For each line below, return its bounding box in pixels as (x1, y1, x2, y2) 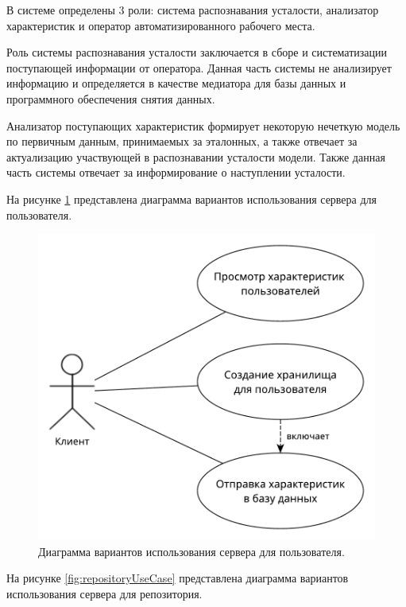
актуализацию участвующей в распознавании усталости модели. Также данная (6, 148, 385, 165)
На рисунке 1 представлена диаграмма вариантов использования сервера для (6, 190, 377, 207)
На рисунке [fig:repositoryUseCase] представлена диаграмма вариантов (6, 570, 349, 586)
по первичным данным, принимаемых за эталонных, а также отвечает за (6, 133, 358, 150)
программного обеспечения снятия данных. (6, 90, 215, 107)
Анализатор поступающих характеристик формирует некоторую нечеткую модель (6, 117, 400, 134)
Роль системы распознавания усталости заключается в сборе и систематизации (6, 44, 388, 60)
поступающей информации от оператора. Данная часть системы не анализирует (6, 59, 392, 76)
